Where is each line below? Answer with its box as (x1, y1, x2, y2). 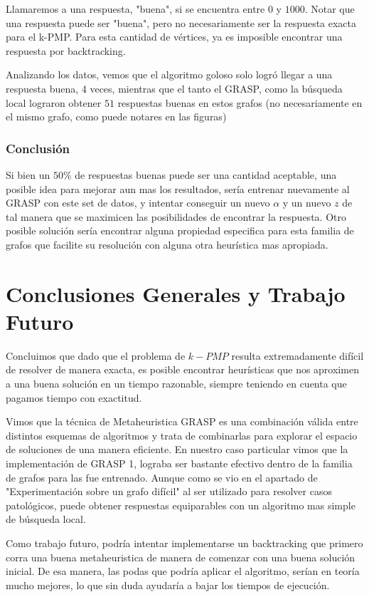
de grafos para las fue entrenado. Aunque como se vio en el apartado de (6, 469, 318, 484)
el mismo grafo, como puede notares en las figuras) (6, 109, 227, 124)
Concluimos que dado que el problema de (6, 348, 186, 363)
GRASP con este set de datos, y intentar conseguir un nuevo (6, 195, 270, 210)
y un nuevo (282, 195, 331, 210)
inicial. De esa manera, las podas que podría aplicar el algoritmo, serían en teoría (6, 564, 360, 578)
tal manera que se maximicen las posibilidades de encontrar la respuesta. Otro (6, 209, 346, 224)
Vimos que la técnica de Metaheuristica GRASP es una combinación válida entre (6, 414, 358, 429)
